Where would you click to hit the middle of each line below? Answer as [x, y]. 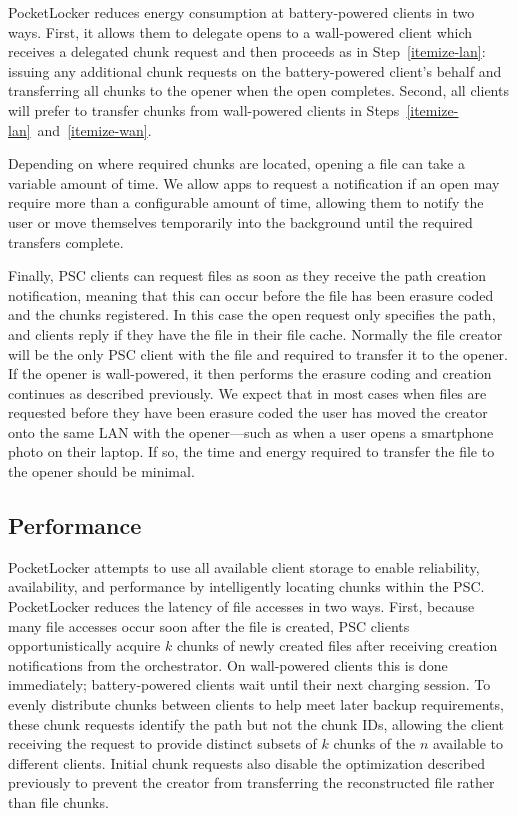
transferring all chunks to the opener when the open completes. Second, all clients [258, 90]
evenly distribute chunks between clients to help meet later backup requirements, [256, 704]
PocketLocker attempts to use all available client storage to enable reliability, [244, 566]
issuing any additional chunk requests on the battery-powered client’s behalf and [255, 70]
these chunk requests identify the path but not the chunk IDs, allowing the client [256, 723]
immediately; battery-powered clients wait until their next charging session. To [249, 684]
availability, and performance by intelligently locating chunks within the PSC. [246, 586]
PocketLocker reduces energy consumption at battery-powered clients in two [241, 12]
